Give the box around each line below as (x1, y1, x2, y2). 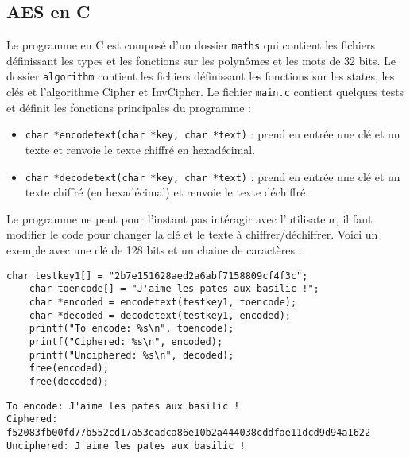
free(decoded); (29, 375, 109, 387)
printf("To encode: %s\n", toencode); (29, 323, 234, 335)
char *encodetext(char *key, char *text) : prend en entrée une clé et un (25, 126, 400, 142)
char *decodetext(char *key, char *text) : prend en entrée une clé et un (25, 168, 400, 184)
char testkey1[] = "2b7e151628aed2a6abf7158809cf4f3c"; (6, 270, 308, 281)
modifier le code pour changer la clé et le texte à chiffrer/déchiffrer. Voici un (6, 226, 378, 243)
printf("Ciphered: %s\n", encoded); (29, 336, 223, 347)
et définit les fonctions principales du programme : (6, 99, 251, 115)
